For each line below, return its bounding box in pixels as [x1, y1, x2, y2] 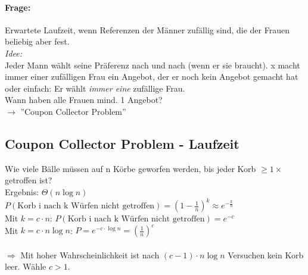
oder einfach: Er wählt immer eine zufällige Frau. [5, 82, 185, 94]
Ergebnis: [5, 185, 39, 198]
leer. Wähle [5, 260, 46, 273]
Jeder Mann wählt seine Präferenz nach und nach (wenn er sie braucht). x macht [5, 58, 300, 71]
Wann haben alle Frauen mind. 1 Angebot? [5, 93, 163, 106]
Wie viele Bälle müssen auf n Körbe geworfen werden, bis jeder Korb [5, 162, 256, 174]
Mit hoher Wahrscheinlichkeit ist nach [20, 248, 160, 261]
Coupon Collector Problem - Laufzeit [5, 134, 239, 152]
